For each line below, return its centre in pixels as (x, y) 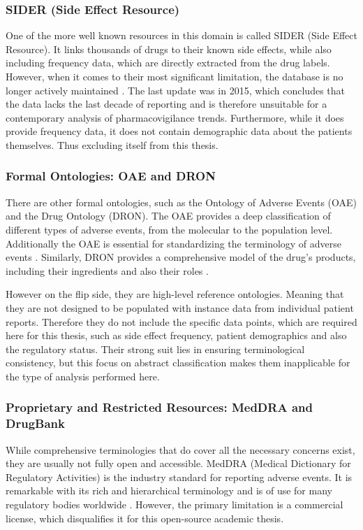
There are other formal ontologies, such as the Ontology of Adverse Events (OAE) (181, 202)
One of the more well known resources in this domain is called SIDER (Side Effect (181, 35)
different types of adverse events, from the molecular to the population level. (169, 229)
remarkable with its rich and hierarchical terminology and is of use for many (169, 490)
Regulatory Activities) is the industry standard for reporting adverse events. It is (179, 477)
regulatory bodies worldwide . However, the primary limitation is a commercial (175, 504)
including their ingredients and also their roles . (107, 270)
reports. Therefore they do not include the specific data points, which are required (181, 321)
